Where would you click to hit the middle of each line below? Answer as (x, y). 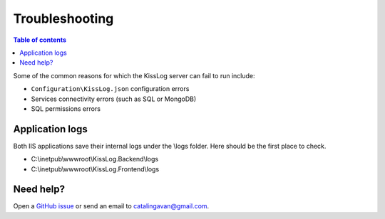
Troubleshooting (63, 18)
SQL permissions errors (66, 108)
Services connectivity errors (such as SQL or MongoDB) (114, 99)
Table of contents (40, 40)
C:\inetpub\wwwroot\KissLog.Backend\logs (95, 159)
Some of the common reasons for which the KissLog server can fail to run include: (134, 75)
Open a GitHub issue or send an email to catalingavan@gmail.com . (111, 206)
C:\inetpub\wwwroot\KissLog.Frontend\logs (95, 169)
